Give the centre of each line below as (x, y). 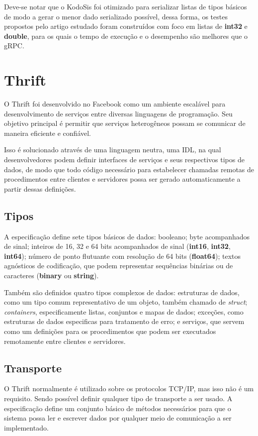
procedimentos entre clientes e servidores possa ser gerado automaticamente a (122, 179)
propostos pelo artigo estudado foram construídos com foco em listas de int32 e (126, 26)
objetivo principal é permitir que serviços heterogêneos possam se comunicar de (125, 123)
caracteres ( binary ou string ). (51, 275)
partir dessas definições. (40, 188)
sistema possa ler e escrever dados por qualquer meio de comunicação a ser (118, 418)
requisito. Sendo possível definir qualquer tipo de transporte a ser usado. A (118, 398)
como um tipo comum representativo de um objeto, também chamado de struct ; (126, 302)
